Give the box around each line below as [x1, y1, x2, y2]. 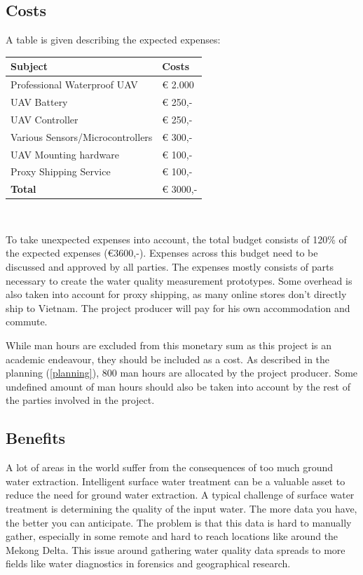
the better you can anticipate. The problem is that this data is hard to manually [6, 515, 352, 529]
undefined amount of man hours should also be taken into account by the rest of [6, 379, 350, 393]
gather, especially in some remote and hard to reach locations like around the [6, 529, 338, 543]
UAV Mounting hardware [11, 147, 119, 161]
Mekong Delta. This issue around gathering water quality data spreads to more [6, 542, 345, 557]
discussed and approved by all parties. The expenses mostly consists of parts [6, 259, 334, 274]
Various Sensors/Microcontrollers [11, 129, 153, 144]
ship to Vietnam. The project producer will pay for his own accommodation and [6, 300, 350, 315]
